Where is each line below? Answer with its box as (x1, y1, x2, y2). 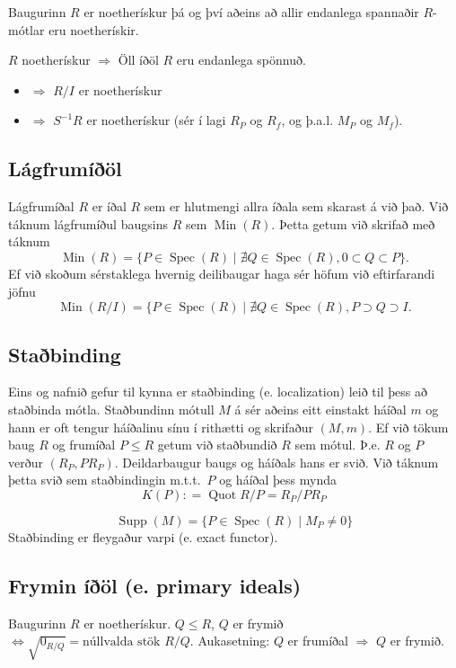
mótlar (8, 20, 45, 39)
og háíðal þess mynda (219, 470, 338, 489)
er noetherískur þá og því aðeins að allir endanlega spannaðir (83, 3, 419, 21)
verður (8, 452, 43, 471)
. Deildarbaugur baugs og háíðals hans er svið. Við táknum (114, 452, 439, 471)
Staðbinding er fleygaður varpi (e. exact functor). (8, 527, 278, 546)
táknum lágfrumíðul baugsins (8, 214, 168, 233)
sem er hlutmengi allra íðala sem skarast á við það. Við (144, 197, 449, 216)
